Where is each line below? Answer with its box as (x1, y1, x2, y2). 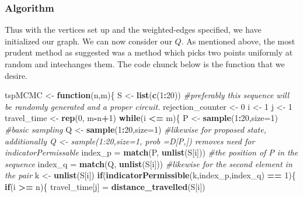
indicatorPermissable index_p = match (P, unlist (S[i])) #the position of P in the (5, 146, 298, 158)
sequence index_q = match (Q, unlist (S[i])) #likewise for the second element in (5, 157, 292, 170)
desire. (5, 69, 28, 81)
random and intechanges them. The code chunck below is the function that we (5, 58, 285, 70)
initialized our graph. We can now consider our (5, 34, 172, 47)
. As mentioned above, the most (181, 34, 295, 47)
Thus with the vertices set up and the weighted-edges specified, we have (5, 23, 262, 36)
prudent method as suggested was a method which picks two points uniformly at (5, 46, 293, 58)
